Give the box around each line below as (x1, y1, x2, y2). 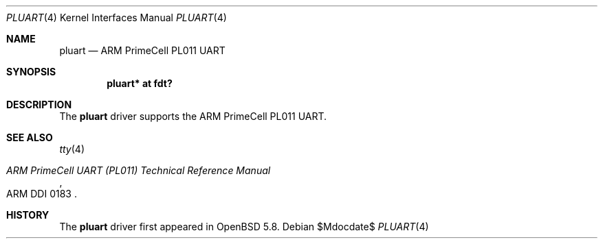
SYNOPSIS (6, 66, 56, 77)
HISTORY (6, 209, 50, 221)
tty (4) (59, 143, 85, 155)
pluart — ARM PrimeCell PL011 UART (59, 45, 226, 56)
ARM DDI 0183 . (6, 188, 77, 199)
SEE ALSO (6, 132, 53, 143)
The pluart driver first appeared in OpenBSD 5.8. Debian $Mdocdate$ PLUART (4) (59, 221, 429, 232)
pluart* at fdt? (107, 77, 173, 89)
